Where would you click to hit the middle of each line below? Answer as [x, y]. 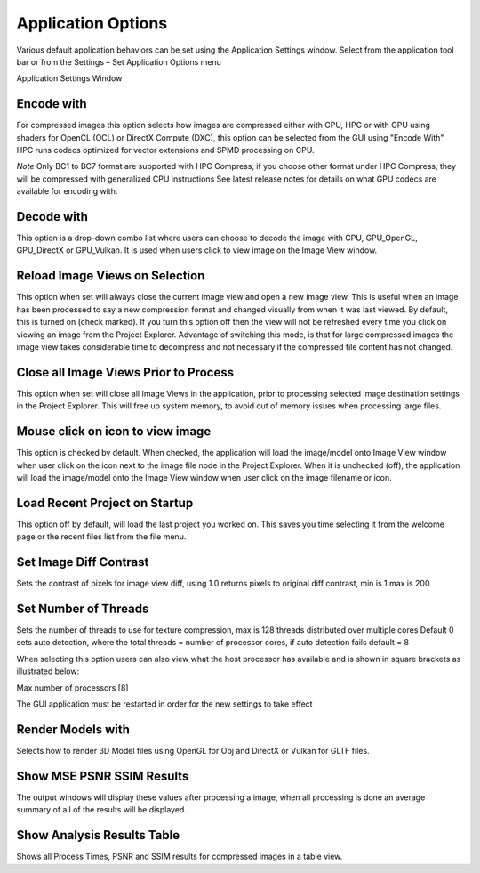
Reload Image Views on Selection [111, 276]
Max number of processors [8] [72, 687]
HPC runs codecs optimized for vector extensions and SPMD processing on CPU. [165, 150]
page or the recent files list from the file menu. [101, 537]
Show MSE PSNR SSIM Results [103, 776]
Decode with [52, 217]
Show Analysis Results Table [98, 835]
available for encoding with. [67, 191]
